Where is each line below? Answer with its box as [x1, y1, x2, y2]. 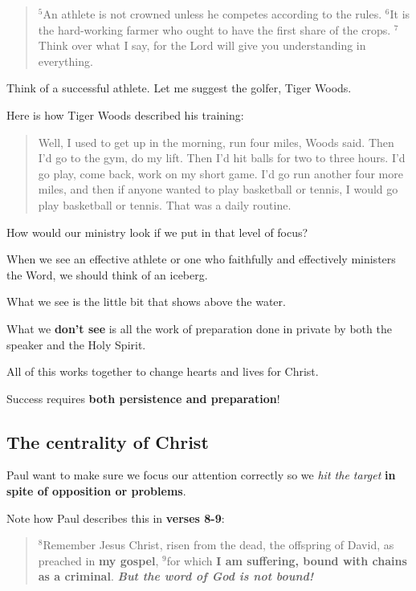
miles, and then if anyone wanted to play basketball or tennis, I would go [38, 181, 398, 198]
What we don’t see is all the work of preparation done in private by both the [6, 320, 392, 336]
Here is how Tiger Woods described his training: [6, 106, 244, 123]
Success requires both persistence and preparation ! [6, 389, 280, 406]
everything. [38, 52, 93, 69]
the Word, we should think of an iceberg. [6, 266, 208, 283]
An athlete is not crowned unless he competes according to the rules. [43, 6, 382, 22]
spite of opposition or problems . [6, 483, 186, 499]
